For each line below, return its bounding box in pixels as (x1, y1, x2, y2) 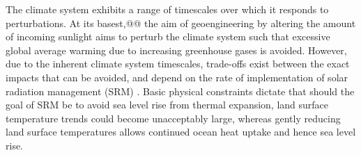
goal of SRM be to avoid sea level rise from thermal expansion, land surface (6, 97, 329, 112)
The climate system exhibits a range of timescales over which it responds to (6, 2, 329, 16)
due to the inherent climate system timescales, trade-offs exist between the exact (6, 56, 350, 71)
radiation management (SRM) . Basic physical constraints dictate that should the (6, 83, 355, 98)
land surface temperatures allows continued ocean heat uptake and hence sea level (6, 124, 356, 139)
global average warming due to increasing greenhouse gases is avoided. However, (6, 42, 347, 57)
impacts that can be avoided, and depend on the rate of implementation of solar (6, 70, 348, 84)
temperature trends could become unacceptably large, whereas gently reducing (6, 111, 341, 125)
